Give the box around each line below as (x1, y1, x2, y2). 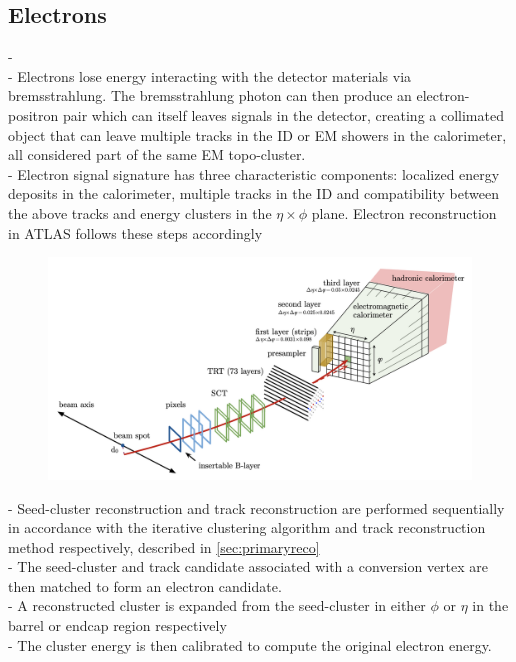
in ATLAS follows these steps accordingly (8, 222, 263, 243)
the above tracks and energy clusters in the (8, 202, 272, 223)
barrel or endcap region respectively (8, 615, 227, 636)
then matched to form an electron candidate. (8, 575, 282, 596)
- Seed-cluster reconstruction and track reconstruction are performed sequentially (8, 497, 505, 518)
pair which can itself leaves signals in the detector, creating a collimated (62, 104, 504, 125)
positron (8, 104, 59, 125)
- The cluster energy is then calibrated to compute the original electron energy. (8, 634, 492, 655)
